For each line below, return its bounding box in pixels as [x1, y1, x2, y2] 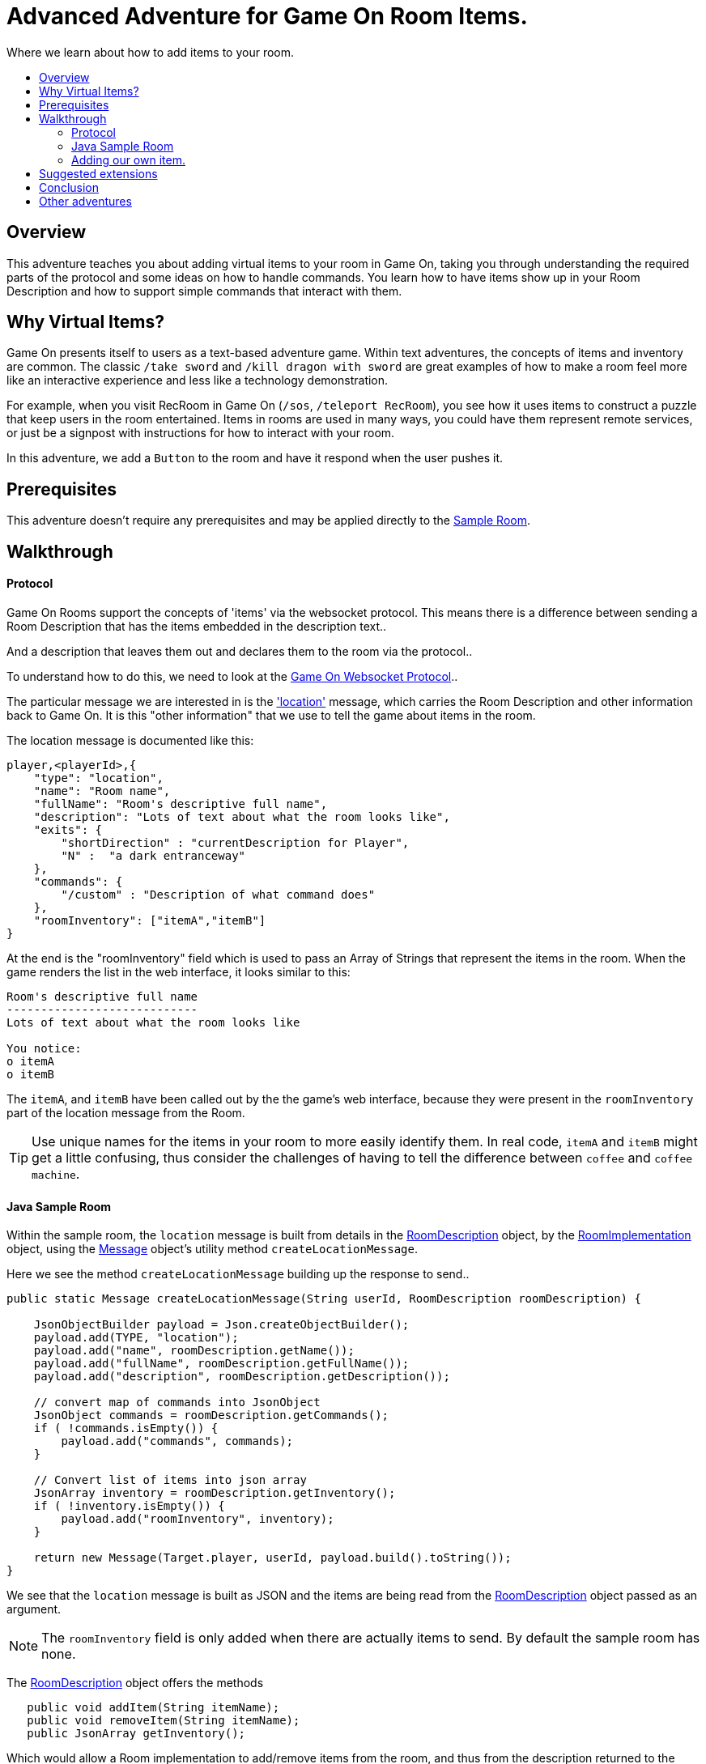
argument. [6, 1602, 62, 1617]
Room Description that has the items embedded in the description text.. [6, 618, 387, 633]
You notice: [6, 1041, 82, 1055]
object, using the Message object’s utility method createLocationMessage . [6, 1242, 418, 1256]
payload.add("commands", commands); [61, 1435, 294, 1448]
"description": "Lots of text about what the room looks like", [33, 810, 450, 823]
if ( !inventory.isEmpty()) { [33, 1499, 225, 1513]
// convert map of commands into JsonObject [33, 1396, 321, 1409]
